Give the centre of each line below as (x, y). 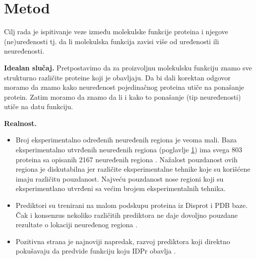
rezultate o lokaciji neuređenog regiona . (76, 225)
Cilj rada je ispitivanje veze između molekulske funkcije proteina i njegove (116, 32)
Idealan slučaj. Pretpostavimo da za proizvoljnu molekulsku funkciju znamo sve (128, 67)
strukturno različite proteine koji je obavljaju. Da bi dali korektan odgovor (117, 77)
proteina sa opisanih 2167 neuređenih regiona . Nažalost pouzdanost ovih (127, 159)
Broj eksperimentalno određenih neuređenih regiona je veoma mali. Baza (126, 140)
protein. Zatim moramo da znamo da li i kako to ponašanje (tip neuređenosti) (123, 97)
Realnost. (20, 123)
